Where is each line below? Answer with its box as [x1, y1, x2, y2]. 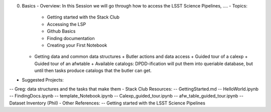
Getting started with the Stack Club [47, 14, 120, 20]
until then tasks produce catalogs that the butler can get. [34, 67, 152, 73]
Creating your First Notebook [47, 42, 107, 48]
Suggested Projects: [22, 76, 64, 82]
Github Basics [47, 28, 76, 34]
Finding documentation [47, 35, 95, 41]
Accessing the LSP [47, 21, 86, 27]
